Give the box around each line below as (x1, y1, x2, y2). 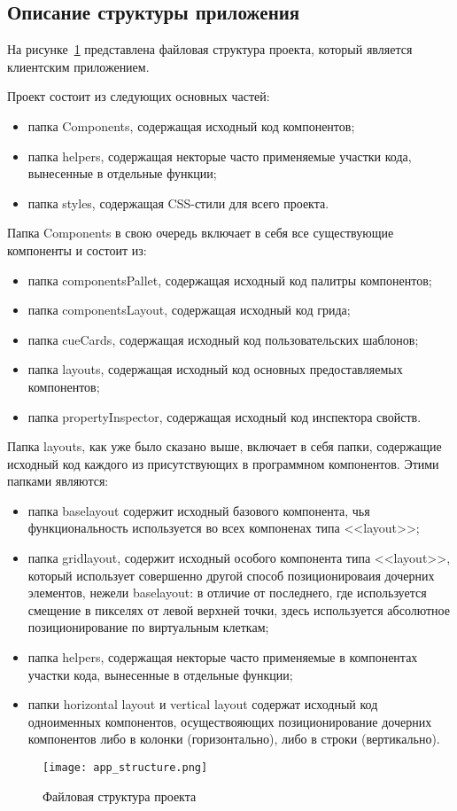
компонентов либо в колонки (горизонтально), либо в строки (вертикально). (27, 729, 440, 748)
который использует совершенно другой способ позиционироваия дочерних (27, 565, 435, 584)
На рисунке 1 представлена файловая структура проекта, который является (7, 40, 413, 58)
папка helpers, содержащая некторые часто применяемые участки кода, (27, 146, 412, 165)
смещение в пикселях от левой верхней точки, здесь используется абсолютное (27, 600, 450, 619)
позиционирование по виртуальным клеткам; (27, 618, 269, 636)
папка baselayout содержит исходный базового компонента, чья (27, 501, 370, 519)
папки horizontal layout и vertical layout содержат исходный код (27, 695, 378, 714)
